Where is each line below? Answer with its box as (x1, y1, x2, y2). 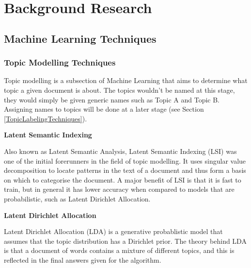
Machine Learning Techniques (4, 31, 157, 46)
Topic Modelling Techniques (4, 56, 116, 68)
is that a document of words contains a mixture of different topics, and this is (4, 245, 235, 255)
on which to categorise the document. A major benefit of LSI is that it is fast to (4, 174, 241, 184)
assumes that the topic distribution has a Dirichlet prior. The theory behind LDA (4, 235, 247, 246)
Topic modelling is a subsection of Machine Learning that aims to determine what (4, 75, 248, 85)
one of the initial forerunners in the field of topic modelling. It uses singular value (4, 155, 246, 166)
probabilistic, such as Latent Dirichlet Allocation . (4, 193, 151, 203)
